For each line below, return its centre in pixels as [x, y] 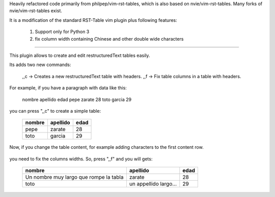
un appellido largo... [153, 184]
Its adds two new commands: [40, 65]
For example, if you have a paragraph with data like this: [68, 88]
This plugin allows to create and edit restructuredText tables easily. [80, 55]
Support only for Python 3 [62, 32]
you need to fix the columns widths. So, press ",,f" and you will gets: [81, 159]
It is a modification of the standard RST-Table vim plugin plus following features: [93, 20]
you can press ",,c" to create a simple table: [55, 111]
